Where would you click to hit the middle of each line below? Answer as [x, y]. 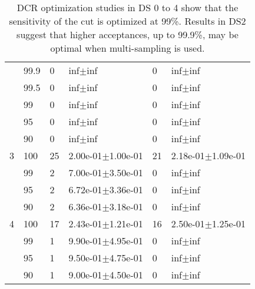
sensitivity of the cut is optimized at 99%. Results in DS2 [127, 21]
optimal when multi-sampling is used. [127, 48]
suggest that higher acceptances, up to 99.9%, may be [127, 34]
